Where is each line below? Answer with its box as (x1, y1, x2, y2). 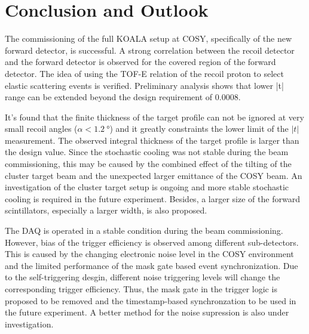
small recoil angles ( (5, 122, 78, 135)
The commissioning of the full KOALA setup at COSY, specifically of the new (5, 32, 292, 45)
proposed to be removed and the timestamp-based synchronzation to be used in (5, 294, 296, 307)
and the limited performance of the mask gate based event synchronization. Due (5, 259, 298, 271)
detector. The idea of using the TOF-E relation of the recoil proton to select (5, 67, 284, 79)
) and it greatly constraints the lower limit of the (109, 122, 289, 135)
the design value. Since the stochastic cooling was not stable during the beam (5, 146, 289, 158)
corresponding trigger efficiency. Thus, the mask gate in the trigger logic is (5, 283, 277, 295)
